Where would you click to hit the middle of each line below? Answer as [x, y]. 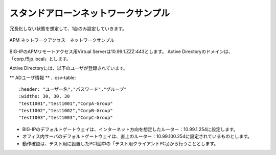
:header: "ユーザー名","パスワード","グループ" [73, 89]
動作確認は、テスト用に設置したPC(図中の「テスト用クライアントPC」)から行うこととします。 [120, 143]
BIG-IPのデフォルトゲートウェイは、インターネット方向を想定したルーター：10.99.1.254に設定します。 [130, 129]
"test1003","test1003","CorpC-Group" [66, 118]
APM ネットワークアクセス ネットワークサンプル [62, 40]
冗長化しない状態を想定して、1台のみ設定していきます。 [68, 29]
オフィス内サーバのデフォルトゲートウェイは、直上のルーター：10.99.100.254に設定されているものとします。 [137, 136]
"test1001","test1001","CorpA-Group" [66, 104]
